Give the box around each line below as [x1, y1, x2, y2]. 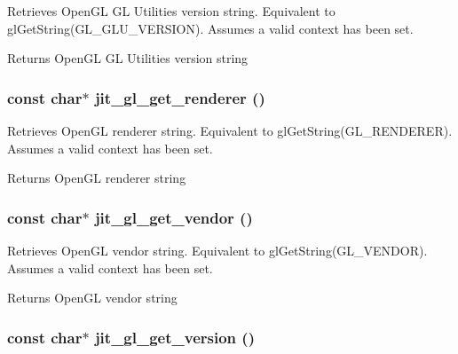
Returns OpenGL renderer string [7, 169, 186, 187]
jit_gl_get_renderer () [94, 86, 265, 108]
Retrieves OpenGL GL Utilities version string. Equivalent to [7, 2, 336, 20]
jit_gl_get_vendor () [94, 206, 253, 228]
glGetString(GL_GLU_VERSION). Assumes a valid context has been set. [7, 19, 414, 37]
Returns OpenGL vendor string [7, 288, 178, 307]
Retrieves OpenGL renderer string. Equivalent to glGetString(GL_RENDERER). [7, 122, 453, 139]
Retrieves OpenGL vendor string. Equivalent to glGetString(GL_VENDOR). [7, 241, 428, 259]
